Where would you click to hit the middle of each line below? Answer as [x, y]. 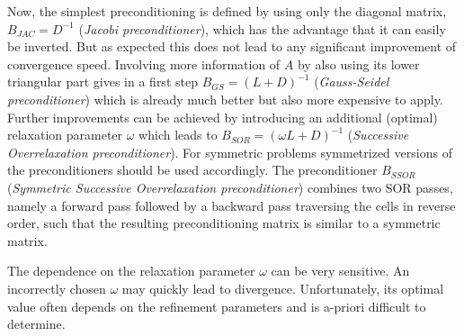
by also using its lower [358, 64]
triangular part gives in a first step [103, 82]
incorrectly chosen [57, 288]
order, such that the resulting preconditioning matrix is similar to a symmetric [224, 223]
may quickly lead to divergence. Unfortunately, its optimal [283, 288]
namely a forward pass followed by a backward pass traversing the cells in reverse [232, 205]
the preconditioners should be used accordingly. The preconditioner [192, 170]
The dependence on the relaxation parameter [131, 271]
